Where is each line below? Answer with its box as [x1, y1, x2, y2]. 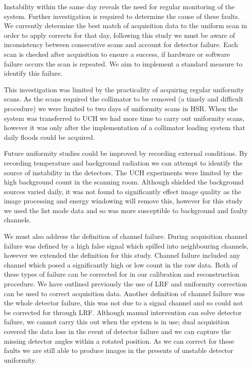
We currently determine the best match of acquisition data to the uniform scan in [4, 20, 247, 31]
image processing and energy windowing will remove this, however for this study [4, 196, 243, 206]
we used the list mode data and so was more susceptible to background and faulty [4, 205, 248, 215]
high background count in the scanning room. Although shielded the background [4, 177, 244, 187]
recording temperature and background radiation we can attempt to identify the [4, 157, 243, 167]
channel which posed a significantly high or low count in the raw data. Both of [4, 259, 238, 269]
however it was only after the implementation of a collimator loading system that [4, 122, 246, 133]
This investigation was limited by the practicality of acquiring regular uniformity [4, 84, 244, 94]
